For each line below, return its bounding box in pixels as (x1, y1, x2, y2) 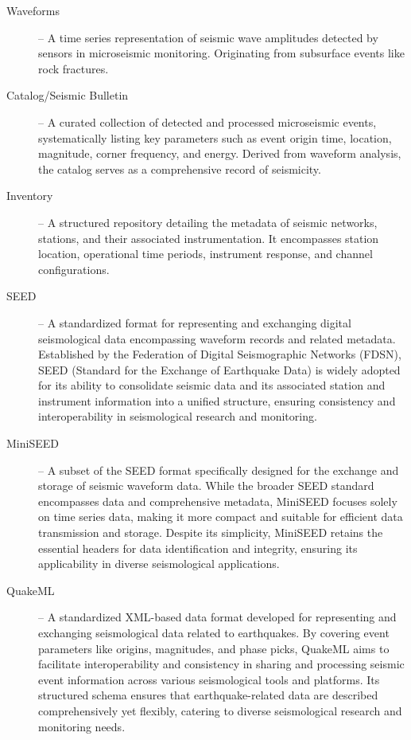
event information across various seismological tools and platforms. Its (38, 671, 380, 687)
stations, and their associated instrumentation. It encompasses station (38, 229, 379, 246)
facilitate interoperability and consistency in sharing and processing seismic (38, 656, 405, 672)
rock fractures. (38, 60, 109, 76)
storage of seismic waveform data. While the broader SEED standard (38, 477, 374, 494)
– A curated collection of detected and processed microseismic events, (38, 113, 377, 130)
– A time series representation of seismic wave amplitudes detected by (38, 29, 378, 45)
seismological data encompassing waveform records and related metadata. (38, 330, 396, 347)
